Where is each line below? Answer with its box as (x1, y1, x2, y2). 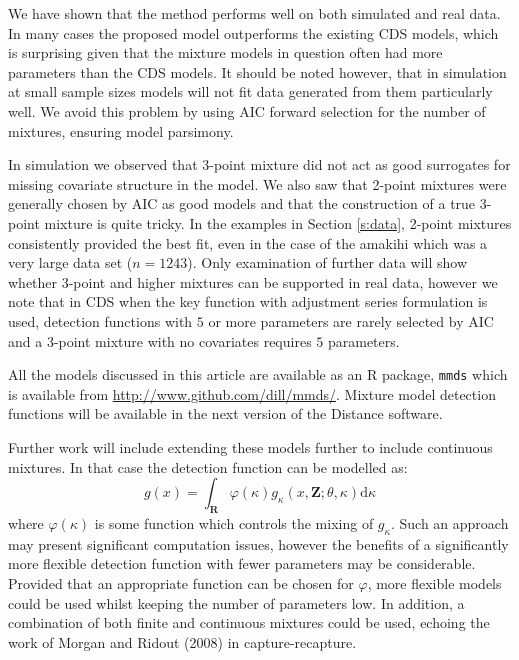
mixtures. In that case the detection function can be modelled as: (8, 456, 408, 477)
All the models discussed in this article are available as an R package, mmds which (8, 364, 508, 385)
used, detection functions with (8, 310, 193, 331)
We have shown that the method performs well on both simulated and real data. (8, 3, 501, 23)
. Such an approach (390, 512, 509, 533)
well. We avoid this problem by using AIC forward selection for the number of (8, 100, 486, 121)
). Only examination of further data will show (187, 252, 468, 273)
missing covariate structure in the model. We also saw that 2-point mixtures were (8, 173, 507, 194)
